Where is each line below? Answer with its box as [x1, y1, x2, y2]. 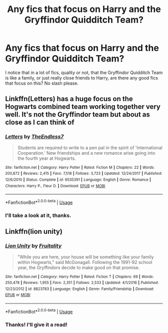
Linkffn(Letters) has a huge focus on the [5, 95, 133, 103]
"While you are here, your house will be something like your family [17, 254, 154, 260]
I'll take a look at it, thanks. [5, 212, 71, 219]
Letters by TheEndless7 [5, 133, 64, 140]
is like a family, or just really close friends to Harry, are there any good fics [5, 75, 158, 81]
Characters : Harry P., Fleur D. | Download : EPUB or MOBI [5, 183, 105, 188]
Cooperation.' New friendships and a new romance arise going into [17, 150, 155, 156]
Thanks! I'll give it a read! [5, 321, 67, 328]
